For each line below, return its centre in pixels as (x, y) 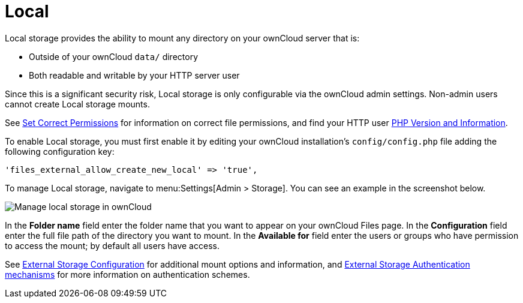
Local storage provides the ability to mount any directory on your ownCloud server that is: (182, 38)
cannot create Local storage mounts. (77, 104)
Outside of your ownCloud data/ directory (113, 56)
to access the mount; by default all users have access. (112, 245)
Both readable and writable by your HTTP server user (134, 75)
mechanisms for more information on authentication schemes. (127, 274)
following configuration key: (60, 151)
